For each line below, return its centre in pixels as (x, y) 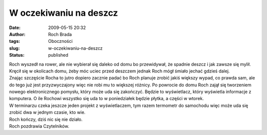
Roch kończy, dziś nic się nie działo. (46, 119)
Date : (15, 28)
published (58, 55)
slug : (14, 48)
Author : (17, 34)
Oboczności (60, 41)
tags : (15, 41)
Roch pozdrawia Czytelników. (39, 126)
